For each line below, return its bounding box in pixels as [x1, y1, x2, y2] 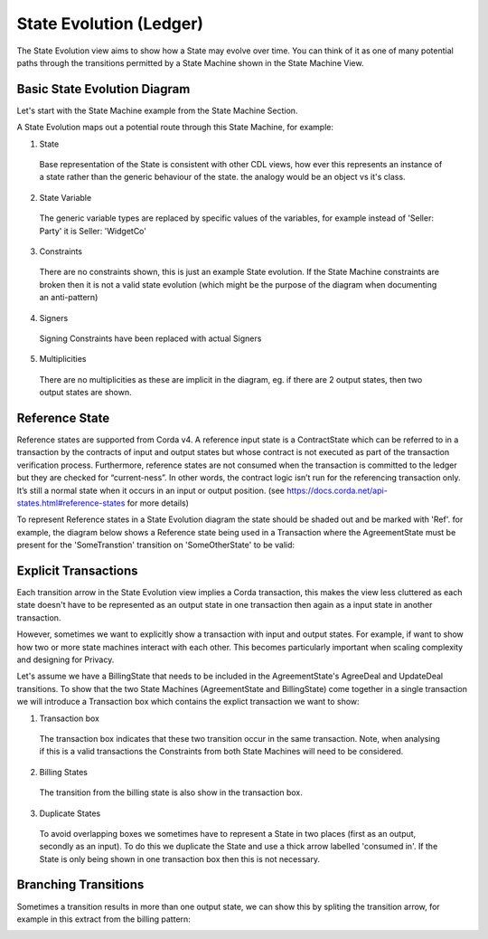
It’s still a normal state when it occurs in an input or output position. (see [16, 485, 285, 496]
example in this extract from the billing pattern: [16, 914, 192, 925]
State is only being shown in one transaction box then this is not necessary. [39, 853, 321, 864]
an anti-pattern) [39, 292, 99, 303]
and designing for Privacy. [16, 654, 115, 665]
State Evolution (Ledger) [16, 14, 203, 33]
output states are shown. [39, 387, 133, 398]
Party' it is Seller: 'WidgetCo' [39, 225, 146, 236]
